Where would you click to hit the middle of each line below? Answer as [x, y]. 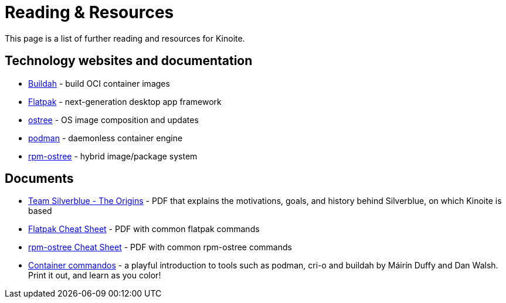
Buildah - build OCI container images [99, 83]
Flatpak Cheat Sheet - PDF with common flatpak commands [144, 229]
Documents [39, 179]
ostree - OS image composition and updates [113, 120]
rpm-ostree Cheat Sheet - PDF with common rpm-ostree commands [160, 247]
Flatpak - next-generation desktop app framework [125, 101]
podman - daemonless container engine [106, 138]
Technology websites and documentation [129, 61]
